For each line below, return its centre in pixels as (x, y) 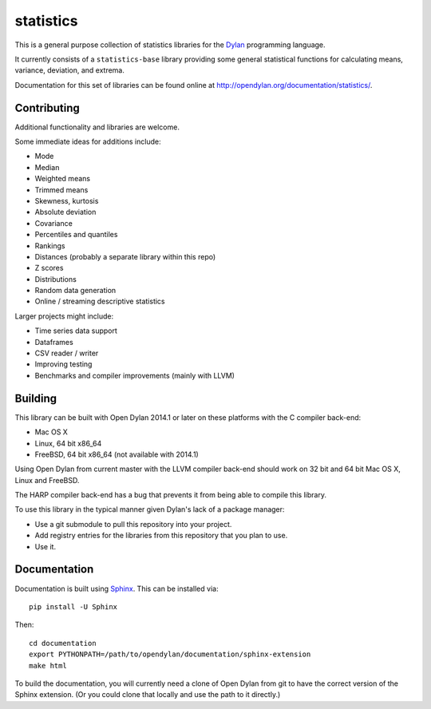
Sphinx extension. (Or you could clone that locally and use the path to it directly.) (148, 695)
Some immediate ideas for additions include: (88, 142)
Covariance (54, 223)
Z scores (49, 268)
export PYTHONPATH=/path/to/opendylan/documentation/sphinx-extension (170, 654)
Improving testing (63, 364)
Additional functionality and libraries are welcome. (97, 127)
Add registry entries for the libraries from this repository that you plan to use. (161, 536)
